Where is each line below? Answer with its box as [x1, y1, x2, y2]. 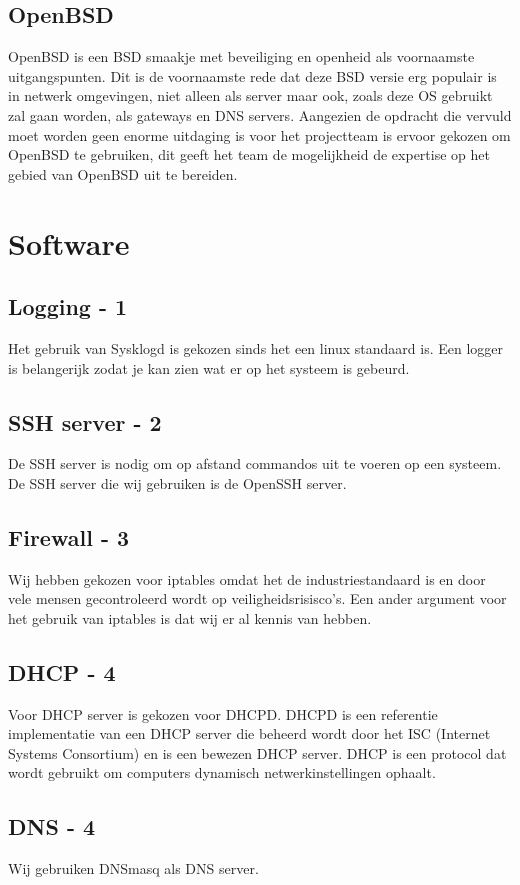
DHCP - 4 [8, 656, 116, 687]
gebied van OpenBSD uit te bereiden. [8, 163, 238, 184]
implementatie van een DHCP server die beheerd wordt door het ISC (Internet [8, 723, 491, 744]
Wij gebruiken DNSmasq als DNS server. [8, 858, 259, 879]
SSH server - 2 [8, 406, 162, 437]
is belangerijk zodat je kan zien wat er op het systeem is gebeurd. [8, 357, 410, 378]
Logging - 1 [8, 291, 128, 322]
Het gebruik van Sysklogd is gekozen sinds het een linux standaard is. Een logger [8, 337, 504, 358]
